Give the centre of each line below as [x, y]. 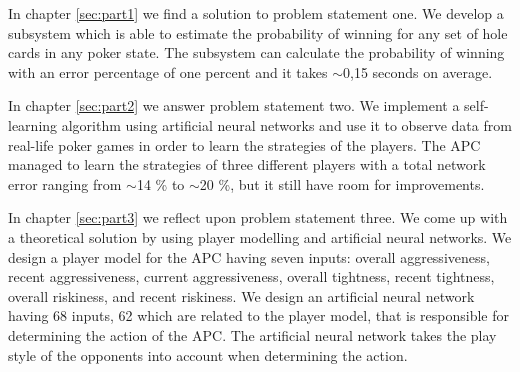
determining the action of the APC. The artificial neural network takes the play [252, 334]
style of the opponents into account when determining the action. [208, 354]
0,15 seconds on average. [418, 71]
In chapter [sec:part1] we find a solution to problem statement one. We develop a [256, 13]
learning [33, 124]
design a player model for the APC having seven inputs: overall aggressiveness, [249, 256]
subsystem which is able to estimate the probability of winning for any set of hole [258, 32]
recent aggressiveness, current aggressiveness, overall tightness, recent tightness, [251, 276]
